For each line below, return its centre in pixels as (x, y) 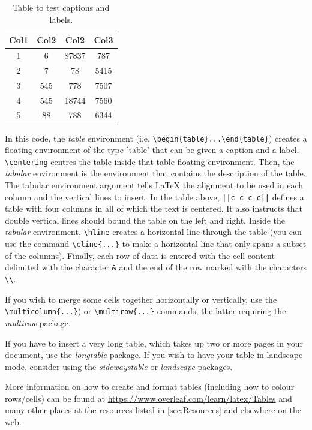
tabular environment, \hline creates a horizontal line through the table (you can (153, 232)
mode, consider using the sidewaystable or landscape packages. (119, 366)
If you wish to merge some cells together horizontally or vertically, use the (141, 299)
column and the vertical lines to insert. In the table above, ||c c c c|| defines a (154, 196)
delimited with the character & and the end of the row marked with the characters (156, 267)
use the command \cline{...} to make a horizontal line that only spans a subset (156, 244)
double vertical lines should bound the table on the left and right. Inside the (145, 220)
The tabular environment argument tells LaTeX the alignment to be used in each (154, 185)
